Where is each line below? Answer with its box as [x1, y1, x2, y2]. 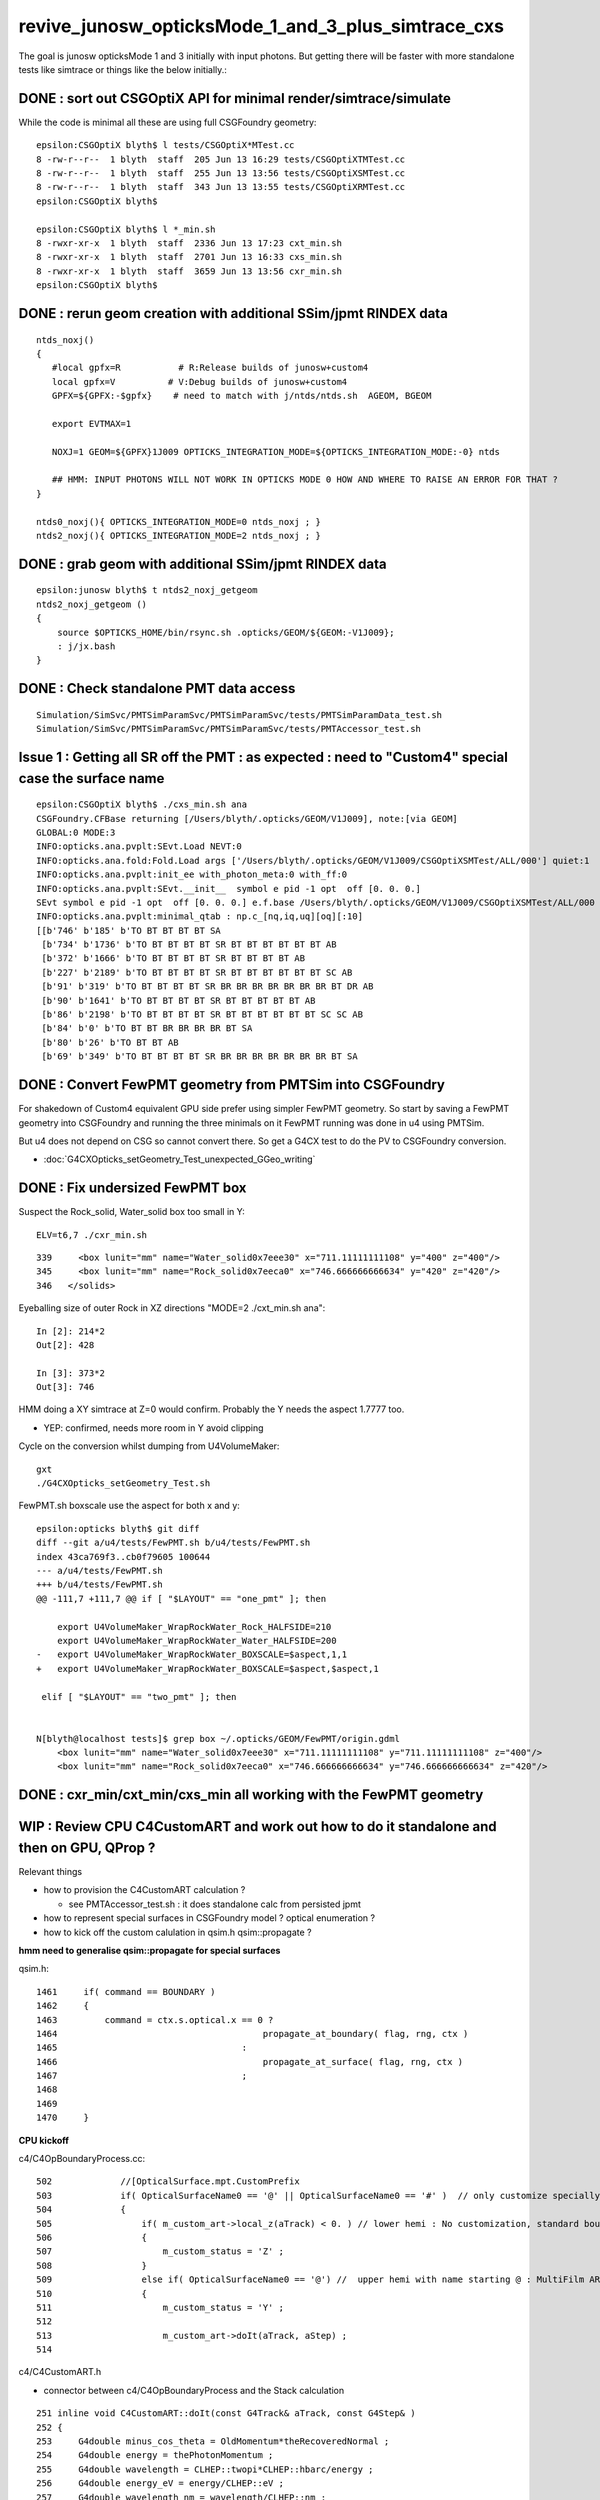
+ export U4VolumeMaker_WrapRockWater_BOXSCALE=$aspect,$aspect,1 [36, 1663, 379, 1674]
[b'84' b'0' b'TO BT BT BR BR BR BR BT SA [41, 1023, 253, 1034]
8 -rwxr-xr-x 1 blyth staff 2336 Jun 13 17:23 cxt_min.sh [36, 237, 342, 249]
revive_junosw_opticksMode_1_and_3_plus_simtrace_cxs [18, 15, 505, 37]
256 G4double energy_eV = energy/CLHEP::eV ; [36, 2478, 285, 2489]
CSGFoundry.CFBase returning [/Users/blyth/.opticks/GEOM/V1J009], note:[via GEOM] [36, 813, 459, 824]
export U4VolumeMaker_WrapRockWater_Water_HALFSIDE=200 [56, 1635, 337, 1646]
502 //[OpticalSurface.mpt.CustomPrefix [36, 2176, 300, 2187]
